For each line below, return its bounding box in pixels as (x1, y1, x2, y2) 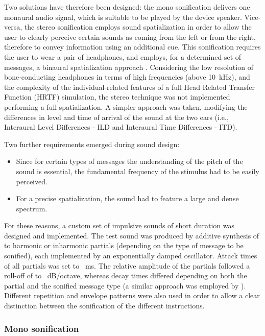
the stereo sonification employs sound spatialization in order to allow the (24, 21, 252, 32)
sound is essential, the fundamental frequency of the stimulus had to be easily (16, 165, 259, 176)
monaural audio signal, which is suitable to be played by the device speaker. (4, 11, 242, 22)
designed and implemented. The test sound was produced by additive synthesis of (4, 230, 259, 241)
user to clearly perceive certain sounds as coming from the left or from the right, (4, 31, 256, 42)
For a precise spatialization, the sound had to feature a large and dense (16, 193, 239, 204)
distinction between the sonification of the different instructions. (4, 300, 205, 311)
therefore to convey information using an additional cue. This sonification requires (4, 41, 261, 52)
